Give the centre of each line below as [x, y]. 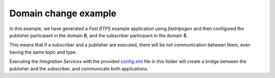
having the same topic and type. [43, 52]
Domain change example [63, 13]
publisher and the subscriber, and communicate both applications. [79, 68]
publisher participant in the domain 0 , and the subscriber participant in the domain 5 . [99, 35]
